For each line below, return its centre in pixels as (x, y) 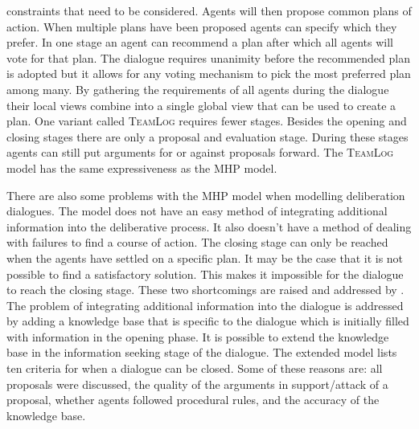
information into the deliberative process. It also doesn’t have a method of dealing (209, 226)
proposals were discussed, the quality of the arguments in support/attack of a (197, 384)
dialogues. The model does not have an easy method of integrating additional (197, 211)
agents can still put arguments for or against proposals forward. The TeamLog (200, 152)
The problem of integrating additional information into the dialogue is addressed (205, 305)
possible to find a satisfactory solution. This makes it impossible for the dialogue (205, 274)
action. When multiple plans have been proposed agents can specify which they (202, 26)
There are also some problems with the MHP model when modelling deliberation (206, 195)
